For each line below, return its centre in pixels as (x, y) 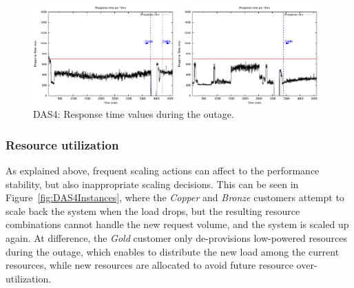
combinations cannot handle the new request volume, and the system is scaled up (177, 224)
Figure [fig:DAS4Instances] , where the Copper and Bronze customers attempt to (175, 197)
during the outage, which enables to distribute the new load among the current (173, 251)
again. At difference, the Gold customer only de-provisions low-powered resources (176, 237)
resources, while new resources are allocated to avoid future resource (149, 265)
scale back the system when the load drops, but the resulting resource (153, 210)
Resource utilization (62, 144)
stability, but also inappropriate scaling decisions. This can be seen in (152, 184)
